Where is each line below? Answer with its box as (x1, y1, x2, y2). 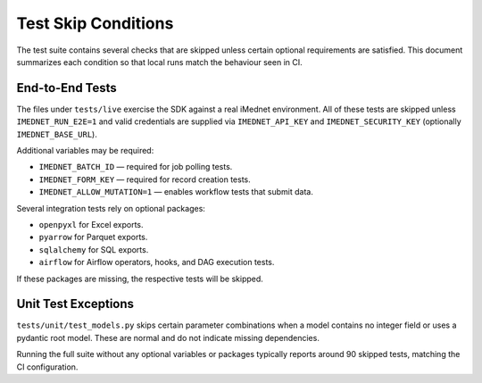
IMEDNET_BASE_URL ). (16, 129, 97, 139)
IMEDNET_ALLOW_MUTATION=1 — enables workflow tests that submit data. (38, 187, 314, 197)
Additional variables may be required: (16, 146, 154, 156)
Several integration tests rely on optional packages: (16, 203, 205, 213)
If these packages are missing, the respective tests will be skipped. (16, 273, 263, 284)
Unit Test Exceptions (16, 296, 134, 312)
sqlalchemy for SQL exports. (38, 244, 149, 254)
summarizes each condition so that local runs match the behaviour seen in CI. (16, 56, 303, 67)
